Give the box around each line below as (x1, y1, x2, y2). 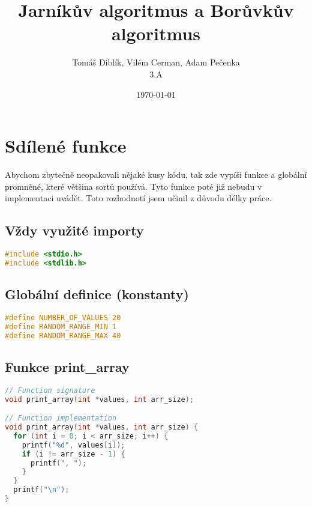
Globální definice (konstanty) (5, 285, 189, 303)
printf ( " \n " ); (13, 485, 70, 494)
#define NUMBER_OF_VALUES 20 (5, 313, 121, 322)
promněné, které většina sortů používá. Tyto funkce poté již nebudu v (5, 180, 262, 192)
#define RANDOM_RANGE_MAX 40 (5, 331, 121, 340)
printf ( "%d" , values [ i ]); (22, 440, 125, 449)
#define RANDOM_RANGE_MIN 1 (5, 322, 117, 331)
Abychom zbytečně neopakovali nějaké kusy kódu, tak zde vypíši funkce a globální (5, 168, 307, 181)
